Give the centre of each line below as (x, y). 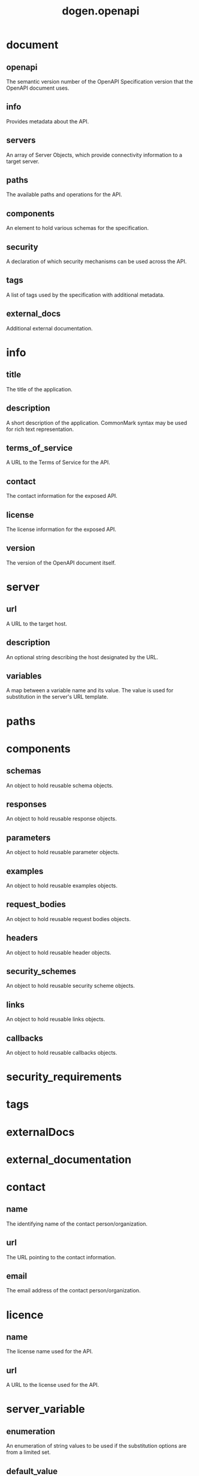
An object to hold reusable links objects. (56, 1019)
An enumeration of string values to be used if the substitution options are (97, 1446)
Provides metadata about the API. (48, 121)
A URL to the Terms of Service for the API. (58, 462)
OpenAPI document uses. (38, 88)
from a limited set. (28, 1453)
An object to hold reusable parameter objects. (63, 852)
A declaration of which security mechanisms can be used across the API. (97, 262)
